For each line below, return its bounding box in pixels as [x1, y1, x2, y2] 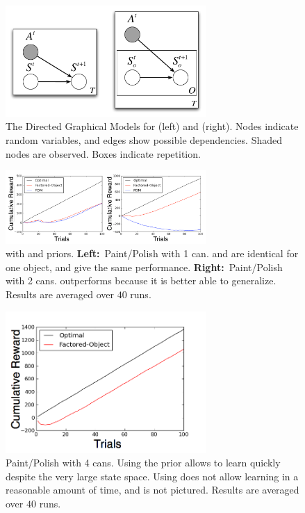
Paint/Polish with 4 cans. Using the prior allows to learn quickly [6, 455, 281, 470]
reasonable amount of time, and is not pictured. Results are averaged [6, 482, 299, 497]
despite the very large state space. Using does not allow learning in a [6, 469, 299, 483]
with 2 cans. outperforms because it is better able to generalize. [6, 273, 277, 288]
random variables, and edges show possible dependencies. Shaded [6, 132, 282, 147]
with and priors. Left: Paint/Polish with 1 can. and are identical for [6, 246, 299, 261]
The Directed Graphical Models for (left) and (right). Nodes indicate [6, 119, 299, 133]
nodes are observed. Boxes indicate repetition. [6, 146, 201, 161]
